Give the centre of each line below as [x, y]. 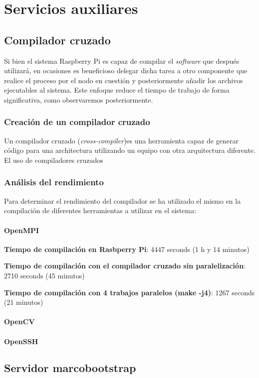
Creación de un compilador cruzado [77, 122]
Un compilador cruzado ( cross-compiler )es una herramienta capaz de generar [121, 140]
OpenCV [19, 321]
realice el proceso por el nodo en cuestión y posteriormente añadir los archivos [124, 80]
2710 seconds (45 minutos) [44, 275]
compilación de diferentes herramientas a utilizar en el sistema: [100, 210]
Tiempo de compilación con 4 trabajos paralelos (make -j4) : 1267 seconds [129, 292]
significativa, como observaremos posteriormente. [79, 99]
